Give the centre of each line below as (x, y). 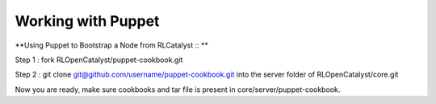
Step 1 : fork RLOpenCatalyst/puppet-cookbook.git (99, 60)
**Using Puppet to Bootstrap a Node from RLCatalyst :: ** (112, 45)
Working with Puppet (87, 21)
